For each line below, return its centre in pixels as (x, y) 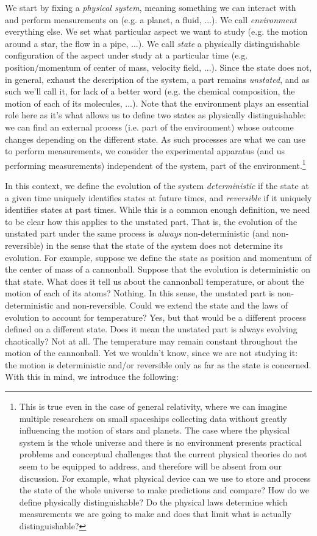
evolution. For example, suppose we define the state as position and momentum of (158, 257)
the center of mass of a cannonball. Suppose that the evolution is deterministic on (158, 269)
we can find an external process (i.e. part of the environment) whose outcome (149, 127)
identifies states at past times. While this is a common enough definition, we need (158, 209)
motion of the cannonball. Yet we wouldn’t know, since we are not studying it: (151, 353)
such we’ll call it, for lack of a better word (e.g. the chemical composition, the (150, 91)
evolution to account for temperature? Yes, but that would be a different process (155, 317)
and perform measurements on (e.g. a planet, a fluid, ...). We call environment (151, 19)
